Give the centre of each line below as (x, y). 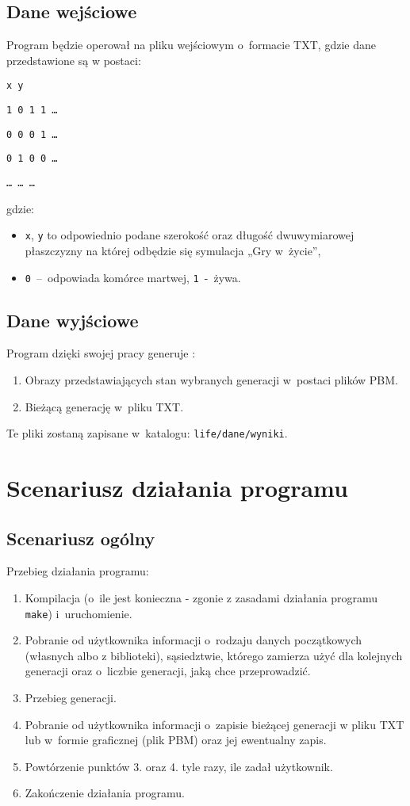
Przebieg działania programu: (78, 571)
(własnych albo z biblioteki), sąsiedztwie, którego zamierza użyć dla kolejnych (214, 655)
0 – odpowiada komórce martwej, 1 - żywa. (133, 277)
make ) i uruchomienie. (79, 613)
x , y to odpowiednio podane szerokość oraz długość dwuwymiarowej (190, 235)
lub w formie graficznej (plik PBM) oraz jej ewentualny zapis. (176, 740)
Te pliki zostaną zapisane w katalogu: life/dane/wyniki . (147, 433)
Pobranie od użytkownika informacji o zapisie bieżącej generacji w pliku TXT (215, 724)
